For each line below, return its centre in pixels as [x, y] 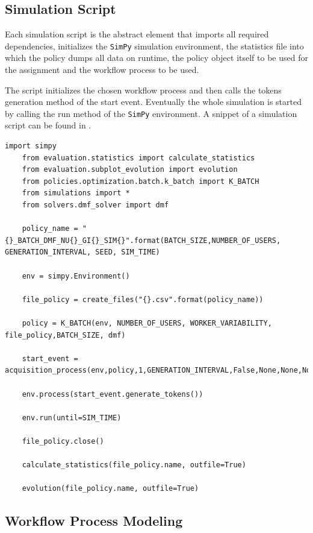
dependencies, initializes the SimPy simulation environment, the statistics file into [154, 46]
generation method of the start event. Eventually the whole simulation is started [153, 102]
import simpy [31, 146]
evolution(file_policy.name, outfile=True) [110, 489]
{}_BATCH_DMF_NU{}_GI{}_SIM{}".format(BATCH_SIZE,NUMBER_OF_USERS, [143, 240]
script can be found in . [48, 125]
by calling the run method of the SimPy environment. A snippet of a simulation [151, 113]
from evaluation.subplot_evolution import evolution [130, 170]
